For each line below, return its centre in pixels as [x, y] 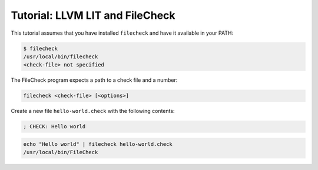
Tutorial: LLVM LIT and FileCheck [93, 15]
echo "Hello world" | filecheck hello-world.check [98, 144]
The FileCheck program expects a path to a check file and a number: [94, 80]
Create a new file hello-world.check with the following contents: [93, 111]
